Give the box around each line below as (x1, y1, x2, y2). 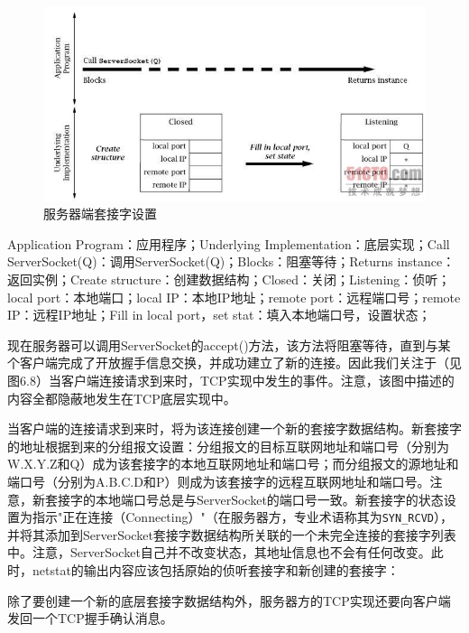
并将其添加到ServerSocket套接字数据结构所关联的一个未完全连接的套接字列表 (7, 525, 456, 544)
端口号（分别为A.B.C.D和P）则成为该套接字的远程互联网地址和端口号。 (7, 471, 430, 490)
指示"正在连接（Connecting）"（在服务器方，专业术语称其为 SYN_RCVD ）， (32, 507, 453, 526)
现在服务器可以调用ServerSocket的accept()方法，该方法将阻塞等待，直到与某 (7, 335, 451, 354)
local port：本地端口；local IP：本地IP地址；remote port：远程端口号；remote (7, 287, 461, 306)
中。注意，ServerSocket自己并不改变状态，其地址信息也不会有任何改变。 (7, 543, 431, 562)
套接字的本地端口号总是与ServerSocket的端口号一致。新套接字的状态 (44, 489, 444, 508)
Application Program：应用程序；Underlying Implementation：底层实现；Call (7, 234, 450, 253)
